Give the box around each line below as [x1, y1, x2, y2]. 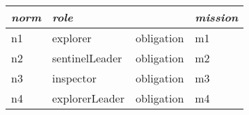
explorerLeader [52, 90, 124, 106]
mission [195, 9, 239, 25]
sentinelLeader [52, 50, 122, 66]
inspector [52, 70, 97, 86]
